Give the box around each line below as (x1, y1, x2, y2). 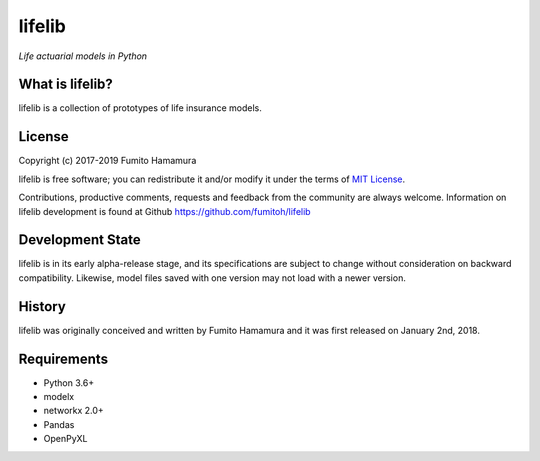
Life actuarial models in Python (18, 50, 148, 62)
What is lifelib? (18, 76, 114, 93)
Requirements (18, 350, 109, 367)
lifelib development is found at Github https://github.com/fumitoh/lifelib (18, 205, 311, 217)
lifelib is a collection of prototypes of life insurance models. (18, 102, 262, 114)
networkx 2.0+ (43, 405, 104, 417)
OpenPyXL (43, 433, 88, 445)
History (18, 298, 67, 315)
